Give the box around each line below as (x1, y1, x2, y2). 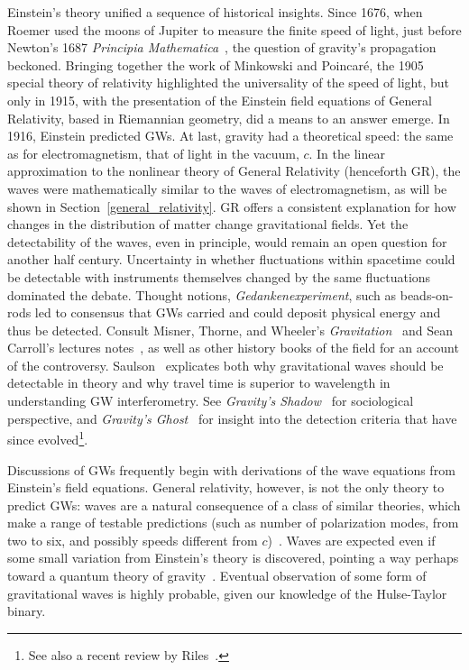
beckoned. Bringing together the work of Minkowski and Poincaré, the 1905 (7, 55, 424, 74)
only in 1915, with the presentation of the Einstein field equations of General (7, 90, 432, 109)
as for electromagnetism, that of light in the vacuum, (7, 143, 299, 162)
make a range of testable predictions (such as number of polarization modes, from (7, 513, 459, 532)
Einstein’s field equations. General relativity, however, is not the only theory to (7, 478, 445, 497)
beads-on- (400, 285, 454, 304)
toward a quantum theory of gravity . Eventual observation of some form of (7, 566, 427, 585)
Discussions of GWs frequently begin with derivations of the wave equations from (7, 460, 455, 479)
